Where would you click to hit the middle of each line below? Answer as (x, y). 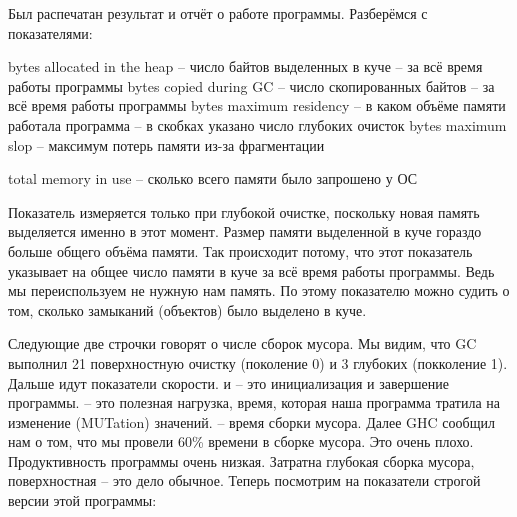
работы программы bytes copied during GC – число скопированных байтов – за (251, 85)
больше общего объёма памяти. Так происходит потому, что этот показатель (240, 250)
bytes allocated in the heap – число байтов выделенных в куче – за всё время (245, 66)
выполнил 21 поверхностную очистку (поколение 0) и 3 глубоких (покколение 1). (258, 362)
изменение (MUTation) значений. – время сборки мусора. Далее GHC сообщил (251, 421)
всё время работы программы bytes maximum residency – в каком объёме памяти (257, 105)
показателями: (50, 32)
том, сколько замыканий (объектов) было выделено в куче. (187, 309)
